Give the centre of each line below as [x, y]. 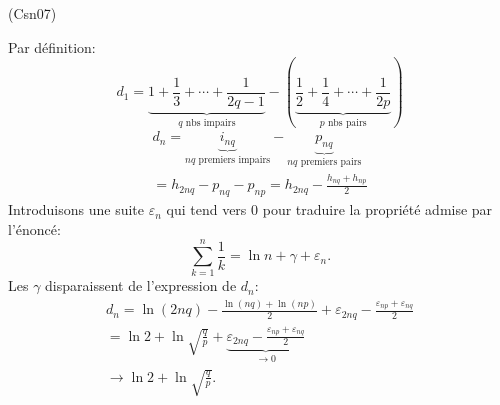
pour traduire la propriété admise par [377, 209]
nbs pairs [347, 122]
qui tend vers [206, 209]
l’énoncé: [34, 228]
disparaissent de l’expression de [141, 285]
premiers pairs [331, 162]
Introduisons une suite [76, 209]
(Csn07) [32, 13]
